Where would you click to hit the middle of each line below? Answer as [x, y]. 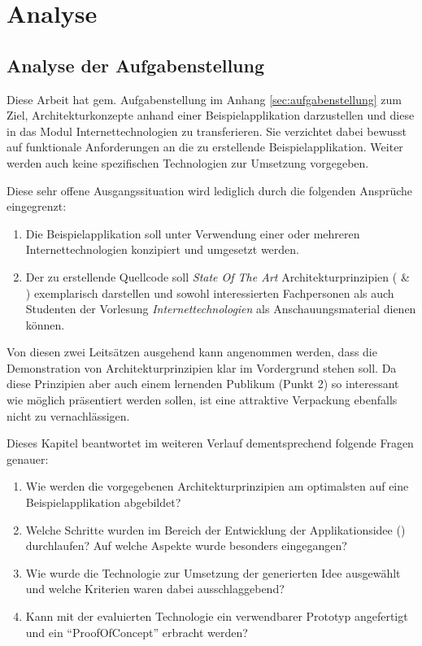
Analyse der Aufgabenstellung [136, 65]
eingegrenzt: [37, 206]
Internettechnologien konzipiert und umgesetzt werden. [162, 249]
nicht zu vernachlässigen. [68, 415]
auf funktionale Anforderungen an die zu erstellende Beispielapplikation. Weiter [205, 147]
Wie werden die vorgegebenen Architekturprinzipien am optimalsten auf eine [217, 486]
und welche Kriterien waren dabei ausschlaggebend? [155, 589]
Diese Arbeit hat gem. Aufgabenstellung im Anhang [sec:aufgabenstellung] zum [204, 99]
